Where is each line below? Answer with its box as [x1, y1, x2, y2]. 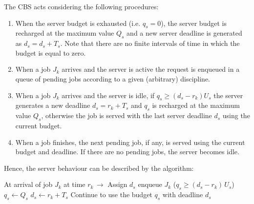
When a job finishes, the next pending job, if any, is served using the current [15, 137, 245, 147]
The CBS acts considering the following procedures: [4, 1, 159, 11]
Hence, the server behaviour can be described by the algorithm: [4, 163, 194, 173]
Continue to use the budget [70, 189, 152, 200]
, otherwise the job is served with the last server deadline [41, 110, 212, 121]
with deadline [162, 189, 203, 200]
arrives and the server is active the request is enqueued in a [62, 64, 240, 74]
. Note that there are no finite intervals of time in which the [60, 38, 240, 48]
